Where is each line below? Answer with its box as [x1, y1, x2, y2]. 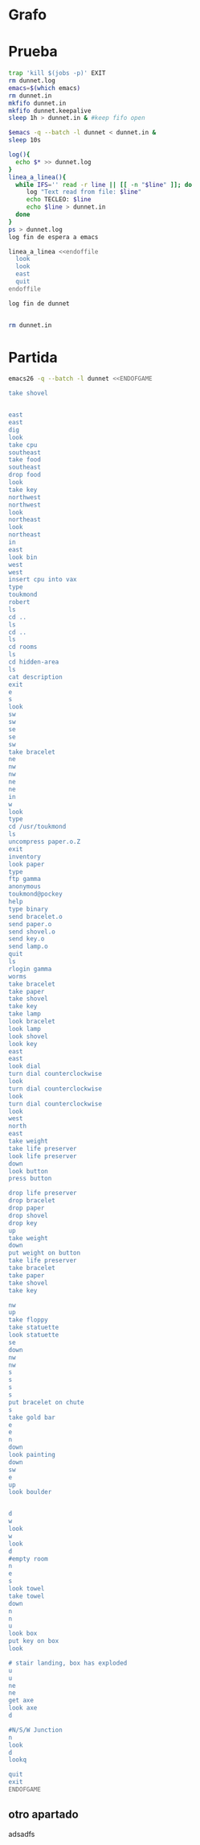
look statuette [8, 1331, 59, 1339]
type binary [8, 904, 48, 913]
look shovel [8, 1032, 48, 1040]
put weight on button [8, 1249, 81, 1257]
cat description [8, 672, 63, 681]
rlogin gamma [8, 965, 52, 973]
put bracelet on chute [8, 1398, 84, 1406]
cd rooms [8, 643, 38, 652]
